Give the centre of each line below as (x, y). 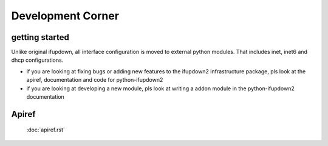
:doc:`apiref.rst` (46, 130)
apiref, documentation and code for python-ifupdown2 (95, 80)
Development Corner (65, 16)
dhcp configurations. (37, 60)
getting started (40, 37)
